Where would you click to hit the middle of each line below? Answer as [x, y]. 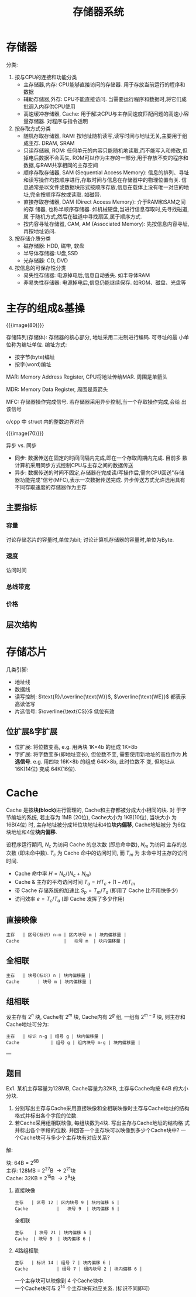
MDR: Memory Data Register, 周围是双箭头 [57, 389]
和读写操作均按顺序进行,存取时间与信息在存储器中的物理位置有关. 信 [105, 180]
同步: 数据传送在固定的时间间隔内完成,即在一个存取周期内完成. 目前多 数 [101, 458]
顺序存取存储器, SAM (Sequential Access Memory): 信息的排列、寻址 [106, 172]
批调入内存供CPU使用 [49, 106]
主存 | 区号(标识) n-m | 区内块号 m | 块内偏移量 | [66, 935]
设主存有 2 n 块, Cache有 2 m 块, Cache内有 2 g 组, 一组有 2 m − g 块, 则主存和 [96, 1016]
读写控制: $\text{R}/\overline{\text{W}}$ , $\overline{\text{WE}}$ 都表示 [100, 697]
